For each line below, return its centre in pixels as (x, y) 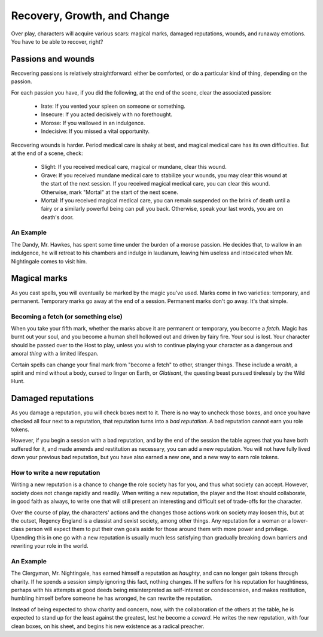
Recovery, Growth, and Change (90, 16)
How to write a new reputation (56, 473)
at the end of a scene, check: (47, 153)
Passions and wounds (53, 59)
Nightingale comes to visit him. (49, 261)
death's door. (57, 217)
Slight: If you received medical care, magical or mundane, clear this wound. (134, 167)
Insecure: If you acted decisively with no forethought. (107, 114)
